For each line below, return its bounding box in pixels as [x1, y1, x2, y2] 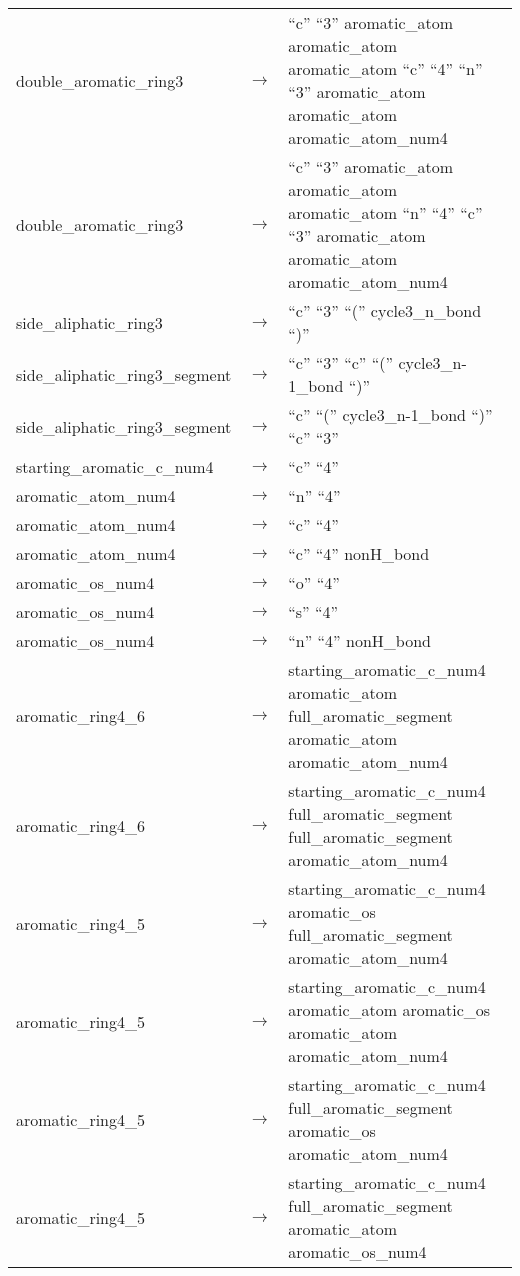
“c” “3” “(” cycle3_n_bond [288, 299, 482, 322]
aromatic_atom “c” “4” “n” [288, 57, 483, 80]
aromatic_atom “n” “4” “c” [288, 201, 483, 224]
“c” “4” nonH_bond [288, 542, 430, 565]
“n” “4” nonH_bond [288, 629, 431, 652]
